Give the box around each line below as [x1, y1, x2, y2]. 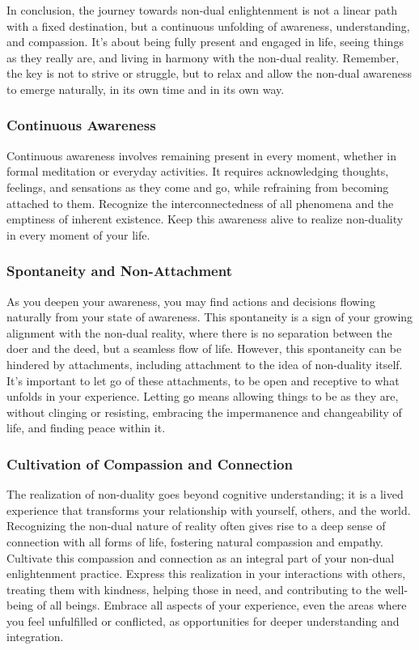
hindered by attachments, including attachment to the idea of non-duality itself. [6, 355, 403, 372]
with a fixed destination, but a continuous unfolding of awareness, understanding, [6, 17, 410, 34]
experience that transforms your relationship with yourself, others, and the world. [6, 501, 411, 518]
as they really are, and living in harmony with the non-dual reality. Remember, [6, 49, 400, 66]
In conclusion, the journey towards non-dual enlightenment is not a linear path [6, 2, 397, 18]
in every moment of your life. [6, 226, 150, 243]
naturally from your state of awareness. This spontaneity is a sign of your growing [6, 308, 413, 325]
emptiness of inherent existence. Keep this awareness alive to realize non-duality [6, 210, 404, 227]
